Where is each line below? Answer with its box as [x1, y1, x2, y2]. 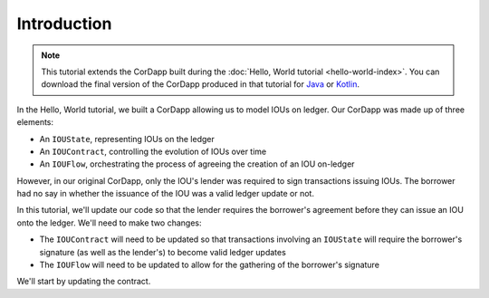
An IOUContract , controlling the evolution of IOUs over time [39, 146, 267, 157]
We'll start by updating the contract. [16, 276, 151, 287]
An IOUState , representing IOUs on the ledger [39, 133, 215, 144]
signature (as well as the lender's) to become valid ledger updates [39, 246, 287, 257]
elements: [16, 117, 54, 128]
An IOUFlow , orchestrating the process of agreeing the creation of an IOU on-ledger [39, 159, 355, 169]
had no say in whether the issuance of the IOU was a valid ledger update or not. [16, 188, 314, 199]
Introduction [16, 14, 112, 34]
